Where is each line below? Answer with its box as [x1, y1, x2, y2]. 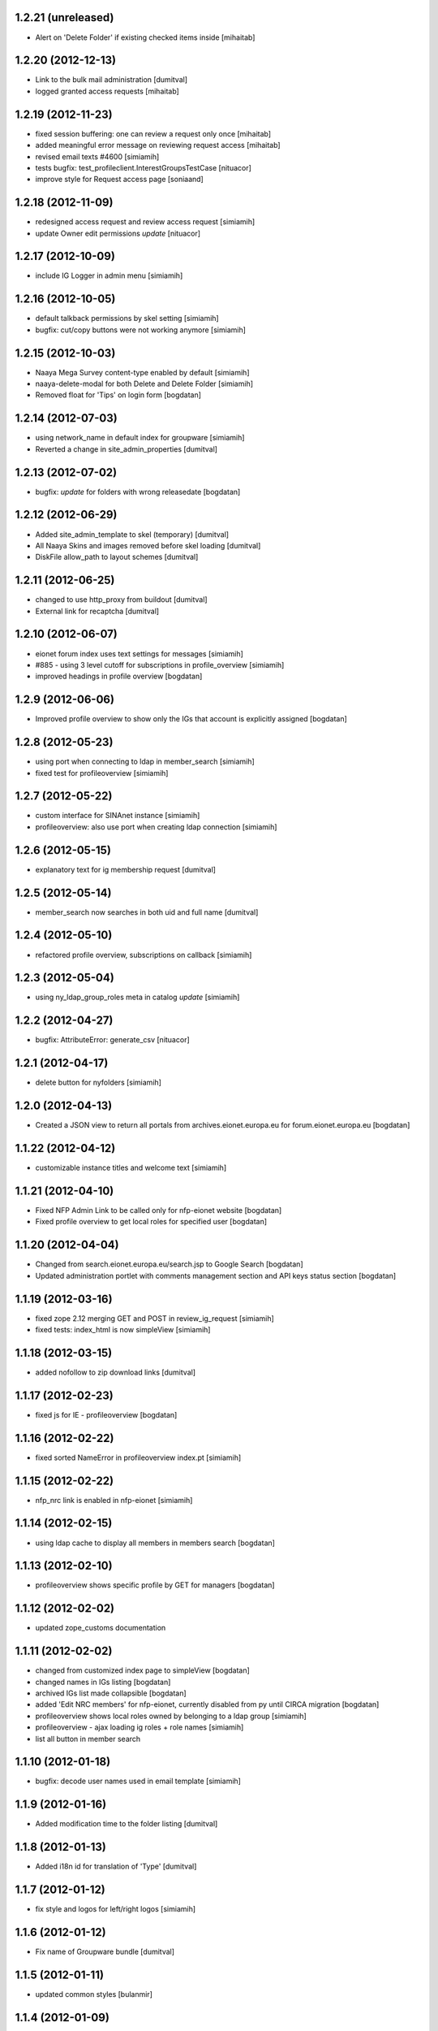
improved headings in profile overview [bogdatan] [35, 671, 203, 682]
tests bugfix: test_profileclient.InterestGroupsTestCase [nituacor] [35, 162, 251, 172]
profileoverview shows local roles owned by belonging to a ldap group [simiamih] [35, 1711, 307, 1721]
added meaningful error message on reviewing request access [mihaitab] [35, 141, 281, 150]
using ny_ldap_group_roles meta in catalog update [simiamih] [35, 992, 240, 1003]
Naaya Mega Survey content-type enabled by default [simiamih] [35, 367, 251, 377]
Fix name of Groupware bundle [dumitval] [35, 1947, 174, 1957]
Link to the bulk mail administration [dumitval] [35, 75, 188, 84]
